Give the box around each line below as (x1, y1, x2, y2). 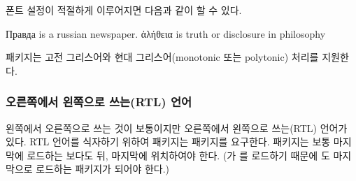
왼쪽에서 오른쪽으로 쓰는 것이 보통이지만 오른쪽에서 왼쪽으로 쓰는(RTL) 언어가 (6, 120, 348, 135)
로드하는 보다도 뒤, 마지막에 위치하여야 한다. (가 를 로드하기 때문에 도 (27, 147, 330, 162)
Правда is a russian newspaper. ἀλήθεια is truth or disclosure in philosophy (6, 26, 326, 41)
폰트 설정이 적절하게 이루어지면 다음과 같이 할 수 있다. (6, 3, 242, 17)
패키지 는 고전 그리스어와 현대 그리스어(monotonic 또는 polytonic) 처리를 (6, 50, 319, 64)
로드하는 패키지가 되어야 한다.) (36, 161, 170, 176)
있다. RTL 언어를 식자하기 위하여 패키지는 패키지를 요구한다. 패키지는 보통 (6, 134, 331, 149)
